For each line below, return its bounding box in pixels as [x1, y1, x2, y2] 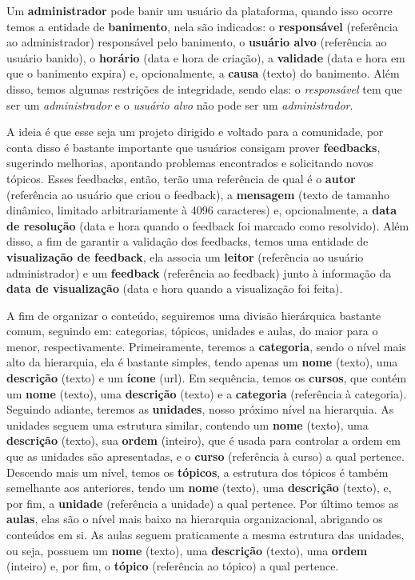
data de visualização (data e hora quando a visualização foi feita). [6, 280, 343, 297]
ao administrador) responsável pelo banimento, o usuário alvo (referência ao [6, 34, 387, 50]
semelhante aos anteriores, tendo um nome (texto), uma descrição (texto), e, [6, 479, 392, 496]
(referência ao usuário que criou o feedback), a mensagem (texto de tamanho [6, 186, 389, 202]
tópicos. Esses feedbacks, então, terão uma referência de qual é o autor [6, 170, 356, 186]
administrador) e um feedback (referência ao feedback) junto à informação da [6, 264, 392, 281]
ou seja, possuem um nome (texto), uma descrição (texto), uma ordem [6, 542, 368, 558]
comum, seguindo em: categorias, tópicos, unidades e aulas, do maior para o [6, 322, 378, 339]
